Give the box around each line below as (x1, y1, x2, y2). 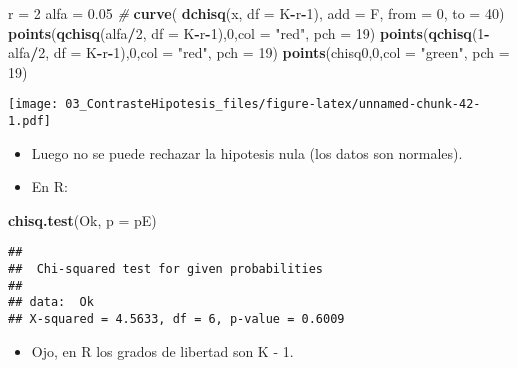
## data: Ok (8, 295, 94, 310)
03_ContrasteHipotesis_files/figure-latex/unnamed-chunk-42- (65, 97, 481, 112)
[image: (8, 97, 59, 112)
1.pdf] (8, 114, 51, 129)
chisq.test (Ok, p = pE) (8, 209, 157, 230)
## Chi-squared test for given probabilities (8, 262, 323, 277)
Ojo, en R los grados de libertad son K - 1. (31, 340, 294, 361)
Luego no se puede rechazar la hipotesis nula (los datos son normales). (31, 142, 463, 163)
